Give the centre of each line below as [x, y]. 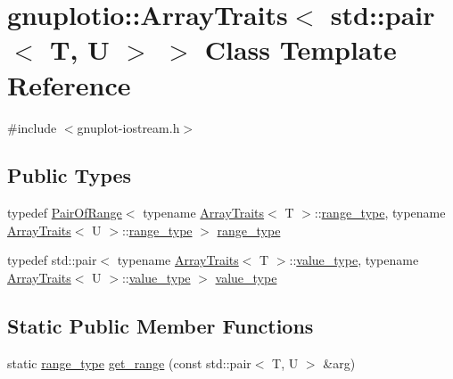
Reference [69, 84]
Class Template [301, 49]
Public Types [70, 175]
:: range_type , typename [380, 213]
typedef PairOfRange [65, 213]
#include [32, 127]
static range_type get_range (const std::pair [129, 363]
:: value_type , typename [354, 260]
